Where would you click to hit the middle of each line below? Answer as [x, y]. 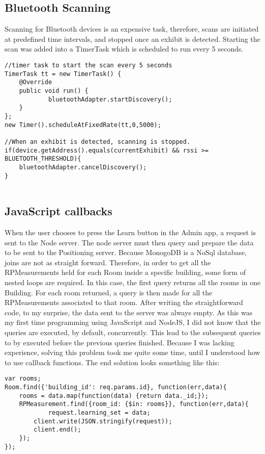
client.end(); [57, 430]
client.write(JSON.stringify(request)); [103, 421]
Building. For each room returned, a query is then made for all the [109, 292]
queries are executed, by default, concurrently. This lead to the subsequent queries [133, 332]
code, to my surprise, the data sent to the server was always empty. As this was [129, 312]
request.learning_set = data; [99, 412]
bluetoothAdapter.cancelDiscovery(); [83, 167]
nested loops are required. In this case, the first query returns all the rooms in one [133, 282]
